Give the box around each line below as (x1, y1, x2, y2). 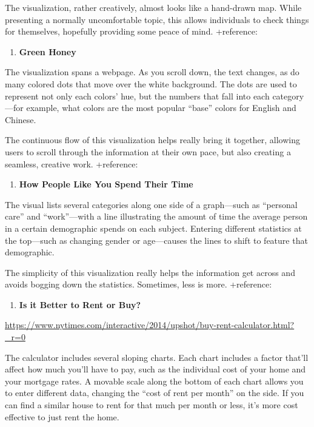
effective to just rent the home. (5, 410, 119, 423)
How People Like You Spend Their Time (19, 178, 193, 190)
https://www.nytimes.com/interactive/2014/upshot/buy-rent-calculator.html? (5, 318, 295, 331)
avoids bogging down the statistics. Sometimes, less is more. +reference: (5, 278, 272, 291)
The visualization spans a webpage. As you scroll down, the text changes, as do (5, 66, 299, 78)
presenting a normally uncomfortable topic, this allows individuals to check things (5, 13, 309, 25)
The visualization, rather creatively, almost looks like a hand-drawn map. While (5, 1, 302, 13)
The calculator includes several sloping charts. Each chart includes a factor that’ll (5, 351, 309, 363)
